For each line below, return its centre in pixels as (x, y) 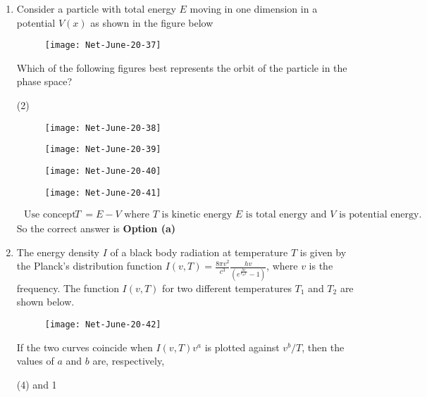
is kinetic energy (197, 215)
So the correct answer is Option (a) (96, 228)
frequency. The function (68, 288)
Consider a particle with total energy (96, 8)
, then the (323, 347)
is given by (323, 252)
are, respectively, (129, 361)
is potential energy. (380, 215)
